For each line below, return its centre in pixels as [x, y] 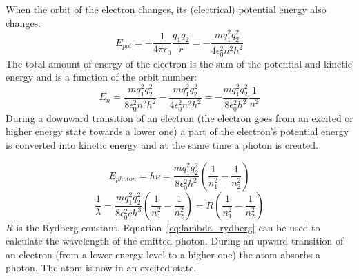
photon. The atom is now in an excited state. [101, 268]
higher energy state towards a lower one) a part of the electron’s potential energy [177, 131]
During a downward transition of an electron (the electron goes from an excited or [179, 117]
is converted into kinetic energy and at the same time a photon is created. [162, 144]
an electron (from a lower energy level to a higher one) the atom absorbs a [163, 254]
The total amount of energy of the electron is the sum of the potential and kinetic [179, 63]
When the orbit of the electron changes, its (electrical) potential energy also [166, 9]
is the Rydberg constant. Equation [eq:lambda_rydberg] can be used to [168, 227]
